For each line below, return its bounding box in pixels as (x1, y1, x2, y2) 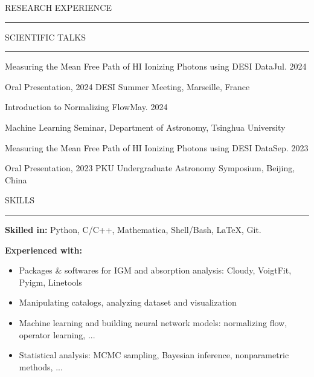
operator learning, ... (19, 328, 95, 341)
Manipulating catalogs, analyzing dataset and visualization (19, 296, 237, 309)
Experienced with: (5, 243, 82, 256)
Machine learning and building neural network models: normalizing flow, (19, 316, 287, 329)
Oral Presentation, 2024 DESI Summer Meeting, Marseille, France (5, 80, 250, 93)
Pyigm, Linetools (19, 275, 82, 288)
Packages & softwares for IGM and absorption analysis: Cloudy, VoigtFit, (19, 264, 292, 277)
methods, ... (19, 360, 63, 373)
